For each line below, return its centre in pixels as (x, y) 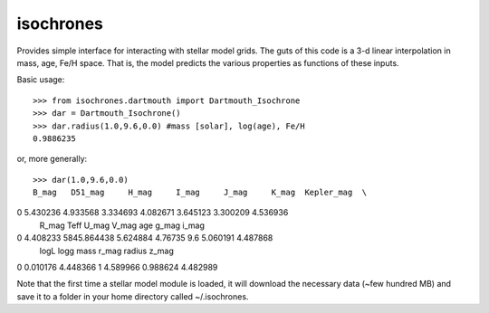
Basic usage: (41, 80)
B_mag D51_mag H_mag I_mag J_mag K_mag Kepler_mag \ (200, 193)
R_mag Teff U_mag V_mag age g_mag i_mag (122, 225)
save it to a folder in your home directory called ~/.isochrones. (133, 296)
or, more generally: (52, 159)
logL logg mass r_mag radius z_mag (106, 251)
